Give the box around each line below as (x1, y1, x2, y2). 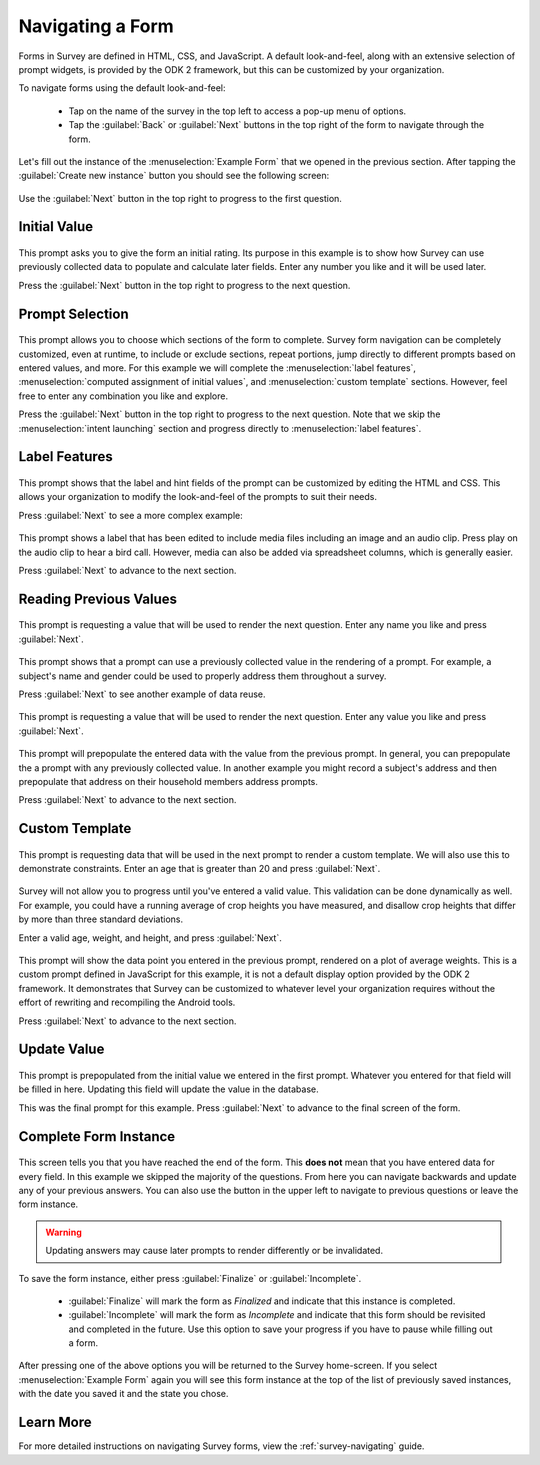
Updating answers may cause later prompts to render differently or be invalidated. (45, 1245, 384, 1257)
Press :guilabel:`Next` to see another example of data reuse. (18, 688, 266, 700)
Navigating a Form (18, 15, 174, 37)
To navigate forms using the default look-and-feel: (18, 82, 226, 94)
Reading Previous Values (18, 590, 178, 607)
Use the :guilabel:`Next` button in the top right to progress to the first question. (18, 192, 342, 204)
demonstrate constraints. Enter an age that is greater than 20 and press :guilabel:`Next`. (18, 863, 381, 875)
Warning (45, 1226, 82, 1238)
